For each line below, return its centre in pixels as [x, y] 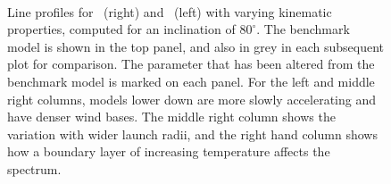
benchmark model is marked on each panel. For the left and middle [191, 81]
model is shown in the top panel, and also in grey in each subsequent [195, 46]
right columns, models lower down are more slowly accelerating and [191, 99]
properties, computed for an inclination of [121, 29]
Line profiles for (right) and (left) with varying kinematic [170, 11]
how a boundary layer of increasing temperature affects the [169, 151]
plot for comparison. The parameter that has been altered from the [191, 64]
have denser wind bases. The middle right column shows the [171, 117]
